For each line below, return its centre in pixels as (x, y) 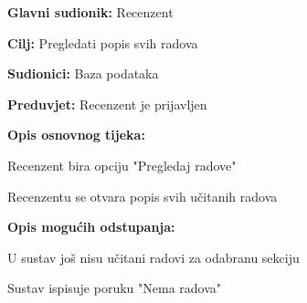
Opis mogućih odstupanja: (91, 227)
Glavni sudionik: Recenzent (90, 12)
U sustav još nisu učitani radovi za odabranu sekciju (153, 257)
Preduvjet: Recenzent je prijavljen (107, 104)
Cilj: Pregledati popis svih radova (103, 42)
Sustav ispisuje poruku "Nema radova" (115, 288)
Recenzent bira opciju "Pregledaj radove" (122, 165)
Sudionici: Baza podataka (83, 73)
